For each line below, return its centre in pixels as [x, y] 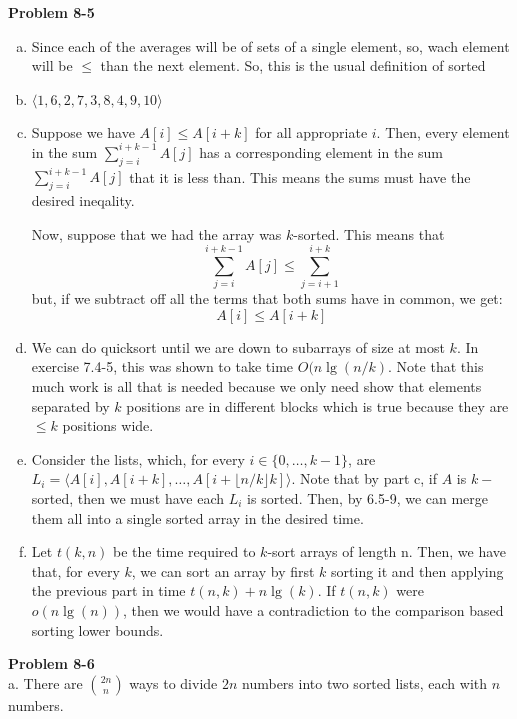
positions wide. [108, 425]
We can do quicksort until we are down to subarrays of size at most [238, 346]
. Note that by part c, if [364, 478]
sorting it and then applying [417, 570]
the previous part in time [108, 590]
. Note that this [436, 366]
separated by [70, 405]
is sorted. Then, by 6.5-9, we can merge [368, 498]
